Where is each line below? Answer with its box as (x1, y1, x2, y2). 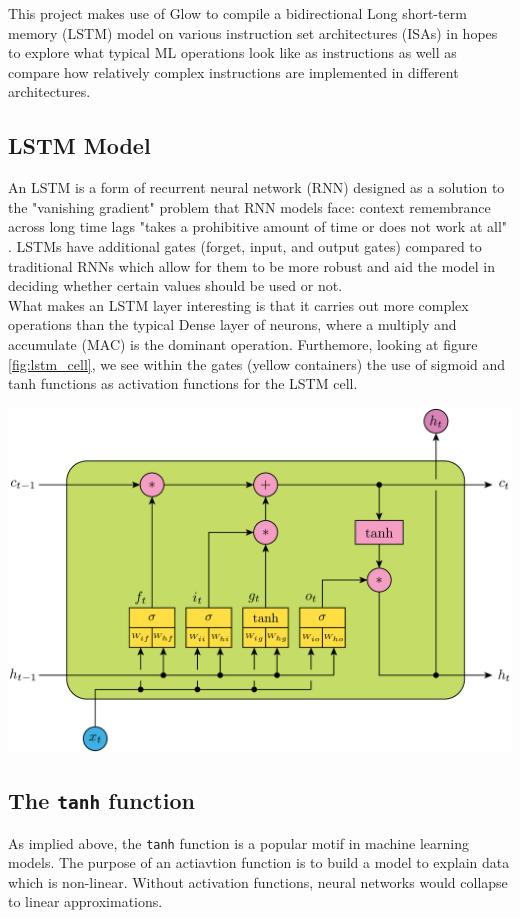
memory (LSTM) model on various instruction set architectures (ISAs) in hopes (8, 22, 498, 43)
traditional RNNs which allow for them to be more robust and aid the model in (8, 255, 496, 276)
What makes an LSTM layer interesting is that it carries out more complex (8, 294, 469, 315)
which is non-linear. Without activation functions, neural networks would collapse (8, 871, 508, 892)
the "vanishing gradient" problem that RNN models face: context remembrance (8, 196, 491, 217)
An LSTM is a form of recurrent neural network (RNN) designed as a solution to (8, 177, 505, 198)
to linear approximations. (8, 891, 163, 912)
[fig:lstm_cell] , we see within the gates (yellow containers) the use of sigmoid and (8, 353, 506, 374)
